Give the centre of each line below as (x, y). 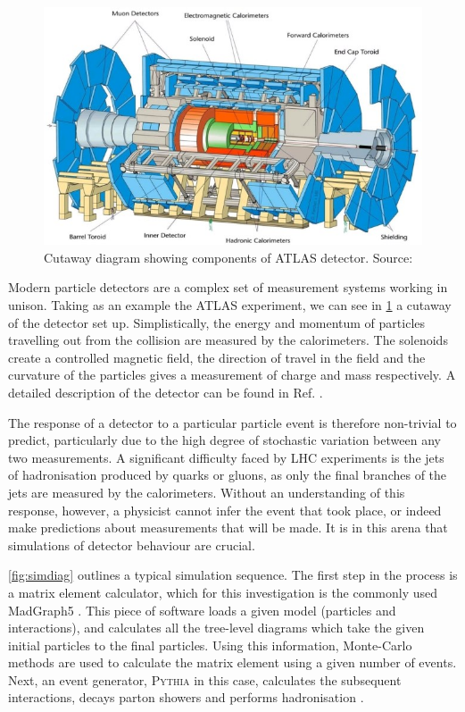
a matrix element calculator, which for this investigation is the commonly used (223, 592)
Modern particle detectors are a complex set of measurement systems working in (228, 287)
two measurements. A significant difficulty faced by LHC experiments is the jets (226, 457)
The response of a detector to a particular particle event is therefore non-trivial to (232, 422)
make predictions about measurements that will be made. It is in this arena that (228, 528)
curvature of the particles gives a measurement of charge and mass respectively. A (232, 375)
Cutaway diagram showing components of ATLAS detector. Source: (228, 257)
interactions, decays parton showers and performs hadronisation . (186, 697)
